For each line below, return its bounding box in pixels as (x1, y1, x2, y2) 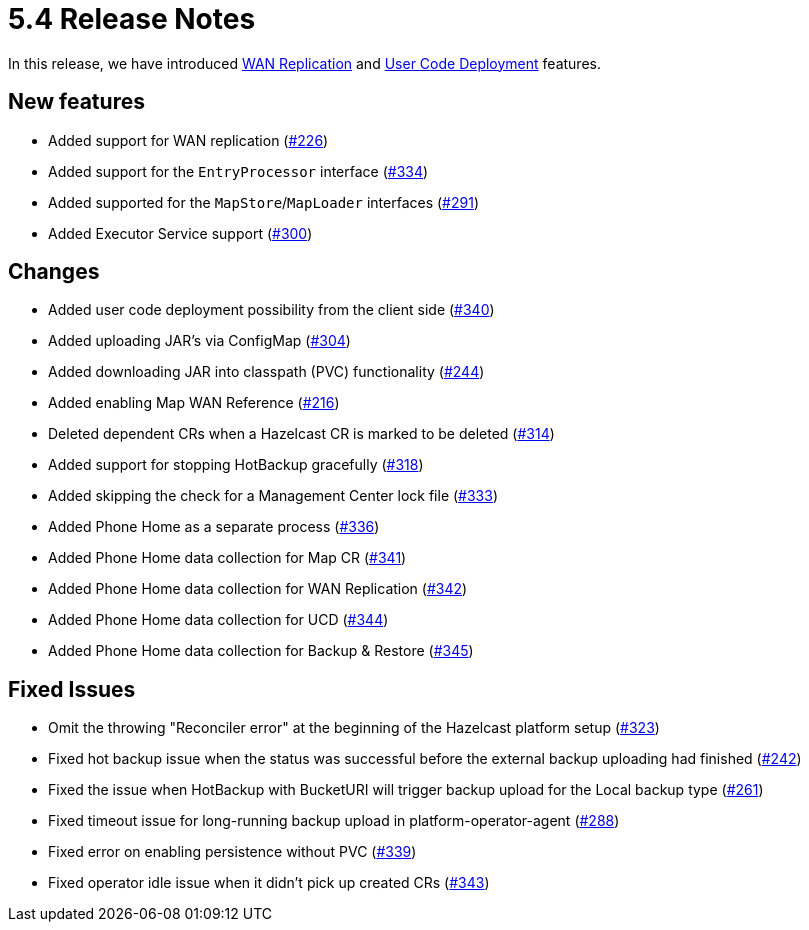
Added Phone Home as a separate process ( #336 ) (48, 518, 380, 536)
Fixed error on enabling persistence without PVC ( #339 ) (48, 843, 417, 861)
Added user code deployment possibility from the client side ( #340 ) (48, 301, 495, 319)
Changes (8, 259, 100, 285)
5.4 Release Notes (8, 2, 256, 36)
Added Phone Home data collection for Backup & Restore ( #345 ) (48, 642, 474, 660)
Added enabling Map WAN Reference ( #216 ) (48, 394, 340, 412)
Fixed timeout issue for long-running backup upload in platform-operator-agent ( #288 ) (48, 812, 620, 830)
